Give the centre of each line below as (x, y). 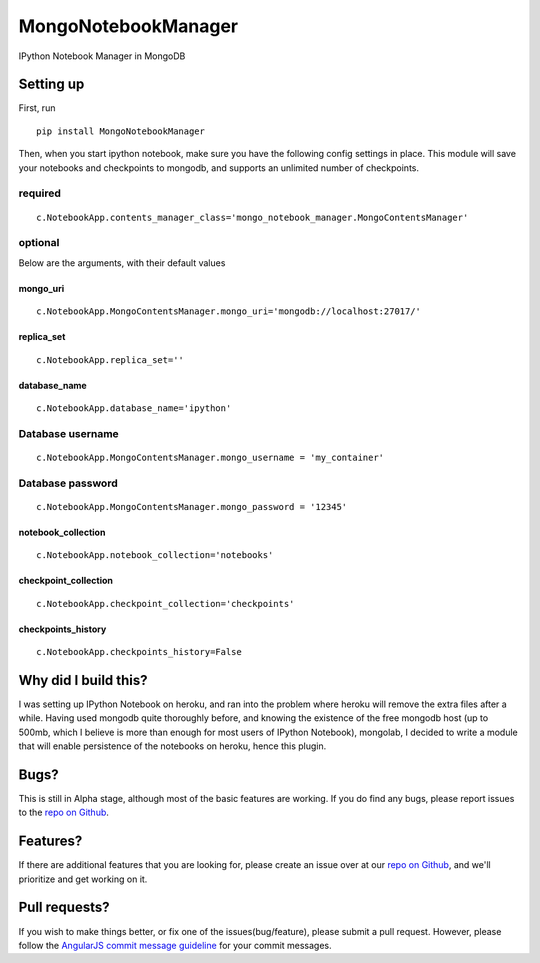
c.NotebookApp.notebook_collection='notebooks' (155, 555)
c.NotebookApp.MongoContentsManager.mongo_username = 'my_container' (210, 457)
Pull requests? (64, 907)
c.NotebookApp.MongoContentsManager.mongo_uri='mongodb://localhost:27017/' (229, 311)
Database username (68, 433)
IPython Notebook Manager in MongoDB (102, 56)
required (40, 193)
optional (39, 243)
